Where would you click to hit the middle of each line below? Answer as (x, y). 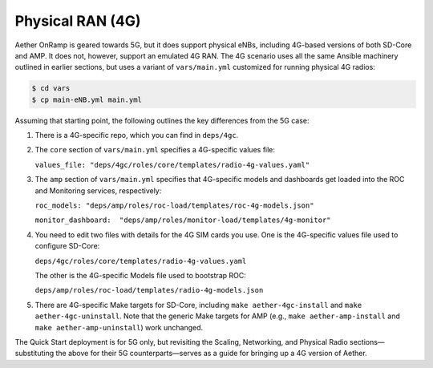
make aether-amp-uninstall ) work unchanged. (119, 327)
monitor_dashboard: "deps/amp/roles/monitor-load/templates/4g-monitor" (183, 220)
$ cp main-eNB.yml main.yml (87, 99)
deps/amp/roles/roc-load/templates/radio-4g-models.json (149, 290)
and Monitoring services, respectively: (98, 190)
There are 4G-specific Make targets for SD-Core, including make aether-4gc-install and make (198, 305)
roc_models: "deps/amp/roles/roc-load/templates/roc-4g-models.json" (174, 206)
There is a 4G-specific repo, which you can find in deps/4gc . (137, 135)
